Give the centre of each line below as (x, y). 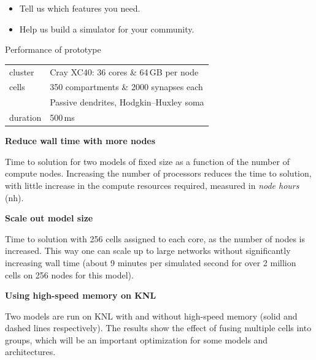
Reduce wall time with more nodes (80, 141)
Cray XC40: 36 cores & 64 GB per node (124, 71)
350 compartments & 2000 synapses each (126, 87)
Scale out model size (49, 218)
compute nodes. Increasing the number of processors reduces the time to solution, (158, 173)
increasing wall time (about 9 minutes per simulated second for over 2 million (151, 262)
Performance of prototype (53, 49)
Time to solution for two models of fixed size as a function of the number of (147, 161)
